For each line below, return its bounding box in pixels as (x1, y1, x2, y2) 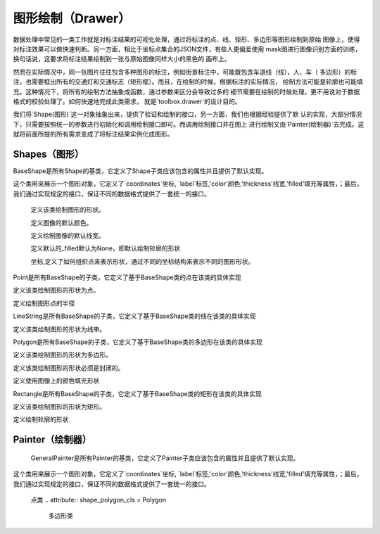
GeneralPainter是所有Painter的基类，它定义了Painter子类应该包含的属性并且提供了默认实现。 (30, 454, 300, 462)
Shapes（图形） (13, 148, 84, 160)
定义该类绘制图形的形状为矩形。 (13, 402, 106, 411)
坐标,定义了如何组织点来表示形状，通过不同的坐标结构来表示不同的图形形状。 (30, 257, 255, 265)
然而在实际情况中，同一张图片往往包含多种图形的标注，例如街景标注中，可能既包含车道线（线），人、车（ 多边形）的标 (13, 68, 357, 76)
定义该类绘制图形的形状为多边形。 (13, 350, 112, 359)
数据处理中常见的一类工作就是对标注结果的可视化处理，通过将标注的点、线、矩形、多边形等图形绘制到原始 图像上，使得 (13, 35, 360, 44)
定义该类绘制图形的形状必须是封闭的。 (13, 363, 125, 372)
